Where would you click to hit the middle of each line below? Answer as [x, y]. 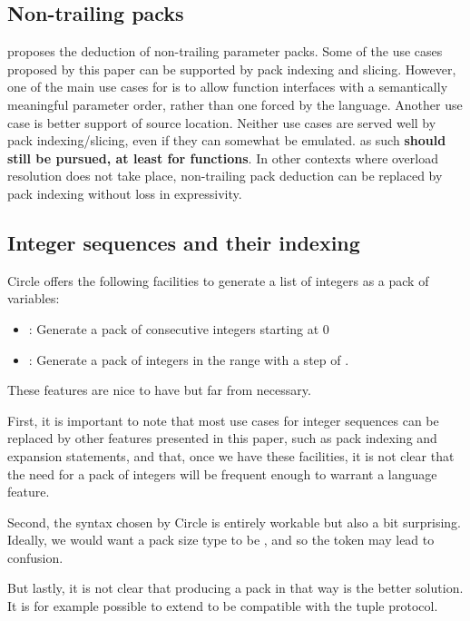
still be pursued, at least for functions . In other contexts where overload [223, 158]
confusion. [35, 557]
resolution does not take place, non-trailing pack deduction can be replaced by [225, 176]
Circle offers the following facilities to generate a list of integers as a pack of [218, 280]
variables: [34, 298]
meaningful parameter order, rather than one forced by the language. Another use [235, 104]
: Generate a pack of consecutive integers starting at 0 [179, 328]
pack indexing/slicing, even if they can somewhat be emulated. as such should [227, 140]
